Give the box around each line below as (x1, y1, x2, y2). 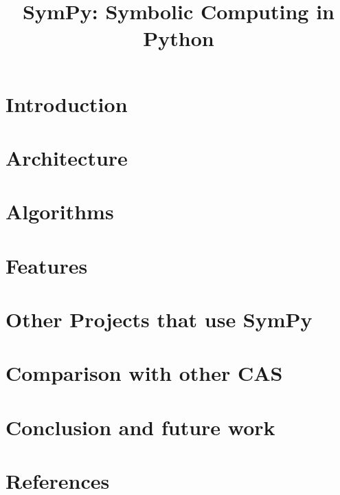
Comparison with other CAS (5, 359, 283, 387)
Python (143, 24, 214, 52)
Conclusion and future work (5, 412, 275, 441)
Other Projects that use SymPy (5, 305, 313, 333)
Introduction (5, 89, 128, 118)
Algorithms (5, 197, 114, 225)
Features (5, 251, 88, 279)
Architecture (5, 143, 128, 171)
